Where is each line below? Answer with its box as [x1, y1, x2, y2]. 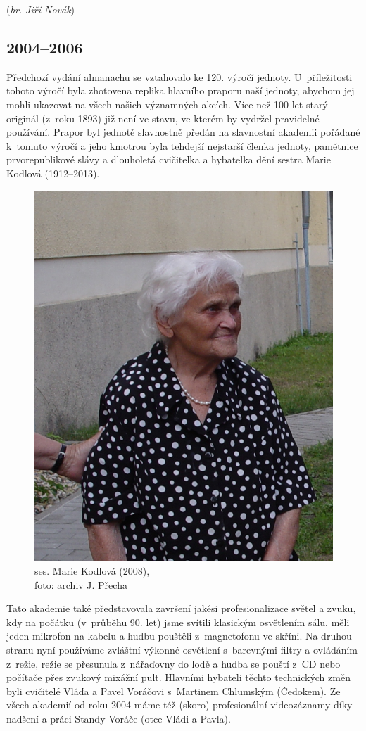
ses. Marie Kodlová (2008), [34, 564, 150, 578]
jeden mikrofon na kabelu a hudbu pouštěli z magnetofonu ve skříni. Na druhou [6, 628, 352, 643]
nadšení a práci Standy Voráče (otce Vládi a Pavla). [6, 711, 231, 725]
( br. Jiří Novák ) [6, 2, 75, 16]
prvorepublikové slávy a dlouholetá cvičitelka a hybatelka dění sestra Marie [6, 152, 331, 167]
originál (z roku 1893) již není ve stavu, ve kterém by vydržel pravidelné [6, 110, 320, 125]
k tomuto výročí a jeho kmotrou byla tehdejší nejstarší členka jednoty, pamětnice [6, 138, 358, 153]
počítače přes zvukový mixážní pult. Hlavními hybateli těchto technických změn [6, 670, 351, 685]
